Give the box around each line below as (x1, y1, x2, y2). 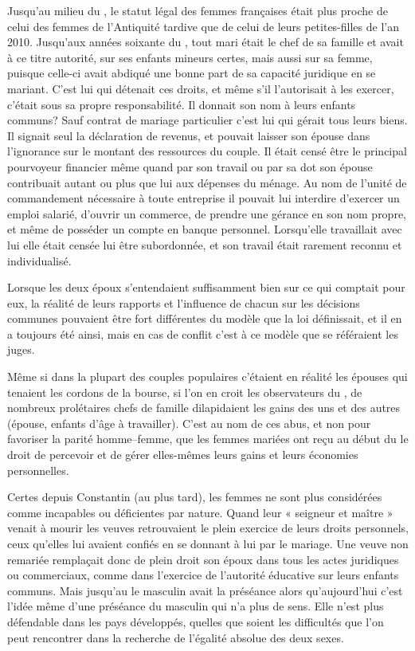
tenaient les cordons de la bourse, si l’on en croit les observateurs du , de (7, 383, 362, 400)
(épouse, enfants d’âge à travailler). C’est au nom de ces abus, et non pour (7, 414, 371, 431)
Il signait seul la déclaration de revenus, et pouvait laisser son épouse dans (7, 127, 370, 143)
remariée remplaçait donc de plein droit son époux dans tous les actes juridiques (7, 551, 399, 567)
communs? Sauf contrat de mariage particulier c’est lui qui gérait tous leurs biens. (7, 112, 408, 128)
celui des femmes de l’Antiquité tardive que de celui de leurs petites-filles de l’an (7, 18, 399, 34)
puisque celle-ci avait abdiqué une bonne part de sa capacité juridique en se (7, 65, 376, 81)
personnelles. (7, 461, 69, 478)
